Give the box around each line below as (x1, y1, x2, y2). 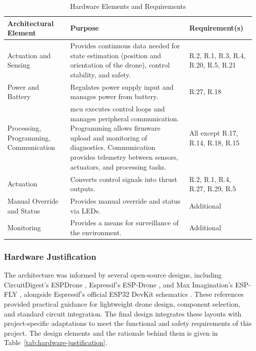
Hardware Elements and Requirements (70, 1, 186, 11)
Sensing (7, 60, 30, 70)
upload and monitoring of (70, 132, 147, 142)
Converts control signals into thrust (70, 174, 177, 184)
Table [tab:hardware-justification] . (4, 337, 107, 348)
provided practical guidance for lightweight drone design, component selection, (4, 299, 240, 309)
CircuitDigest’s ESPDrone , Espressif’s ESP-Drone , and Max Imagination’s (4, 279, 233, 289)
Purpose (70, 23, 99, 33)
